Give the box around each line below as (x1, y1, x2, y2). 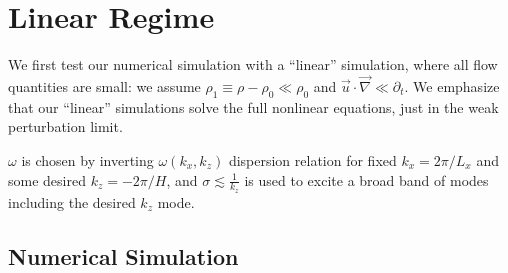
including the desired (8, 191, 136, 212)
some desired (8, 169, 86, 190)
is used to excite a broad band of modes (244, 169, 489, 190)
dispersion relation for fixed (228, 149, 397, 170)
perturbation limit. (8, 116, 123, 137)
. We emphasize (404, 75, 500, 96)
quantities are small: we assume (8, 75, 201, 96)
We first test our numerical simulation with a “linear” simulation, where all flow (8, 54, 498, 75)
